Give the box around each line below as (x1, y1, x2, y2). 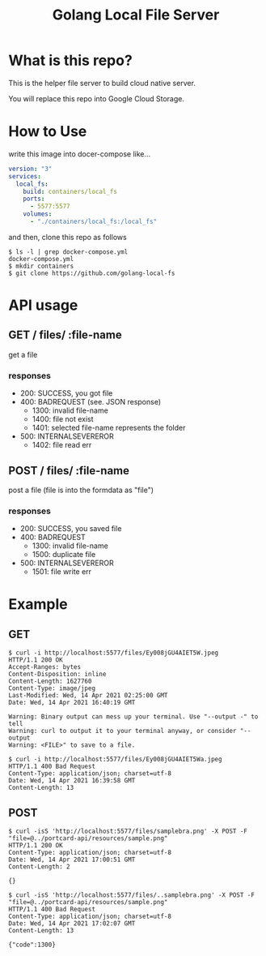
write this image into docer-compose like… (8, 148, 151, 159)
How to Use (8, 122, 87, 141)
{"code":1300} (8, 941, 57, 950)
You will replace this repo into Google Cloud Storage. (8, 93, 184, 103)
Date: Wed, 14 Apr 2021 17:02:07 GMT (8, 920, 136, 928)
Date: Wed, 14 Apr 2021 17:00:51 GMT (8, 855, 136, 864)
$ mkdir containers (8, 262, 74, 270)
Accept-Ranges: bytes (8, 663, 82, 671)
